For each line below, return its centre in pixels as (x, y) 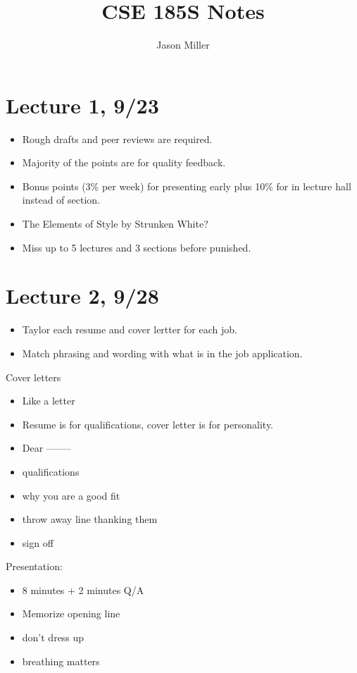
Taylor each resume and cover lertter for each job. (130, 329)
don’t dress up (53, 637)
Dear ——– (46, 448)
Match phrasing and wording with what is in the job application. (162, 353)
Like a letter (49, 401)
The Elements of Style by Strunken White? (115, 224)
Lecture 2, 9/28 (82, 296)
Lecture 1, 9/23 (82, 105)
